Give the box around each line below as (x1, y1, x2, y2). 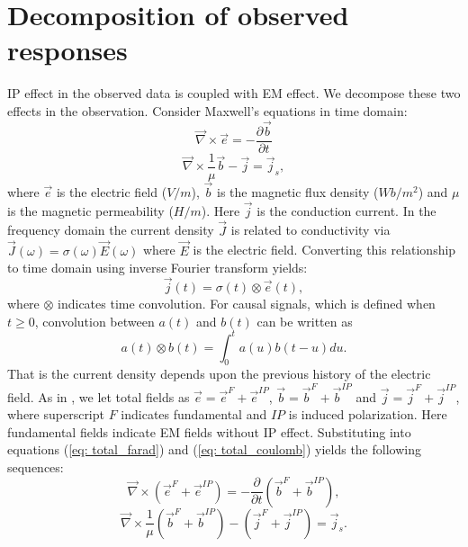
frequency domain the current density (7, 220, 214, 239)
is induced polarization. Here (288, 405, 447, 424)
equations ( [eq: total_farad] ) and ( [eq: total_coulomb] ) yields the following (7, 440, 421, 459)
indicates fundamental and (121, 405, 267, 424)
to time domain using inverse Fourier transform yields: (7, 258, 308, 277)
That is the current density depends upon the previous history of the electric (7, 364, 431, 383)
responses (7, 31, 128, 68)
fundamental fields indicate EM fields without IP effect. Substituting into (7, 422, 411, 441)
